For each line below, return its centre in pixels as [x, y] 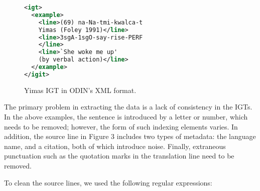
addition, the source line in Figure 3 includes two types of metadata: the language [130, 136]
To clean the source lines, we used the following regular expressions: [108, 182]
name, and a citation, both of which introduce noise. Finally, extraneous [115, 146]
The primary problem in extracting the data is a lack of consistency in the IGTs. [128, 107]
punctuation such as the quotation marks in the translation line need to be [119, 156]
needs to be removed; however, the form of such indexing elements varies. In [121, 126]
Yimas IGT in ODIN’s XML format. [80, 90]
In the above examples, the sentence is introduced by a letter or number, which [126, 116]
